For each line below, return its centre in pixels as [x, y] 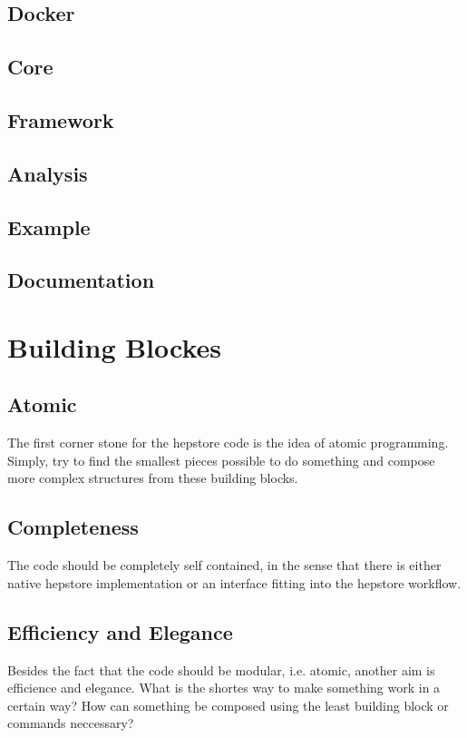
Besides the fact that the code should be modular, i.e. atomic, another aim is [221, 669]
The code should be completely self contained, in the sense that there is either [224, 565]
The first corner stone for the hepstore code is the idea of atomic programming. [228, 443]
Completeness [73, 527]
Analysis [48, 173]
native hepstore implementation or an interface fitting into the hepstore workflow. [234, 582]
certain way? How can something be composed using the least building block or [228, 705]
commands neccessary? [71, 723]
